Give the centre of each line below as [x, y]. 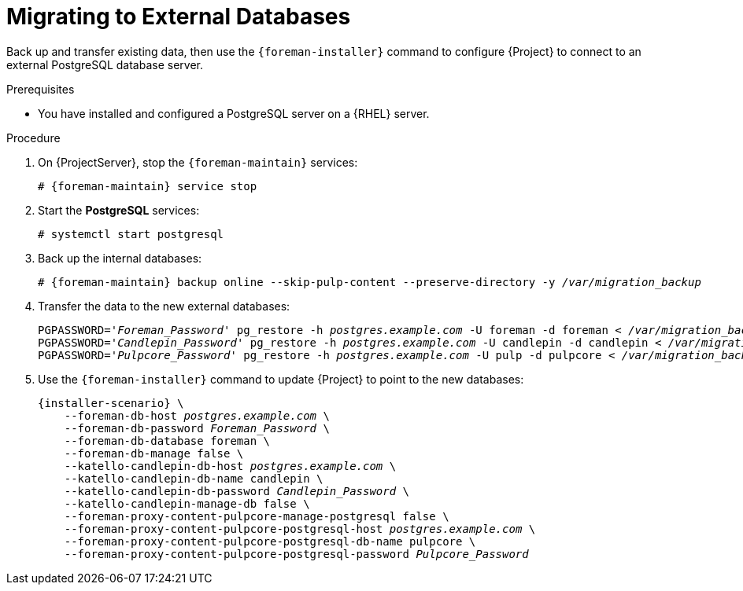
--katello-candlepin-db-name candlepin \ [194, 478]
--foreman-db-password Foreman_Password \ [197, 428]
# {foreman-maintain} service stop [148, 186]
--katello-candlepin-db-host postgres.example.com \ [230, 466]
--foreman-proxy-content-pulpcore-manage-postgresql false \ [257, 516]
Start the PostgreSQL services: [119, 210]
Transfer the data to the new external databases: [164, 306]
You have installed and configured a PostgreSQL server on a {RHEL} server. [234, 113]
